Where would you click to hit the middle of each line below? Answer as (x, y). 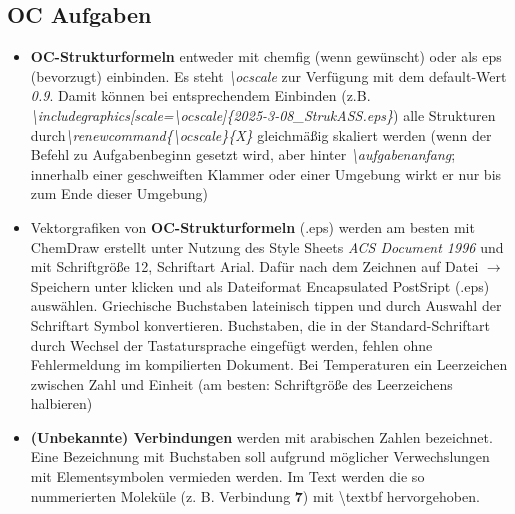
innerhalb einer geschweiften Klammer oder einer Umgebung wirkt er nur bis (266, 173)
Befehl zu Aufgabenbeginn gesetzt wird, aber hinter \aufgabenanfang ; (243, 154)
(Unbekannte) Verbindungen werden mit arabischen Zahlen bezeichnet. (261, 436)
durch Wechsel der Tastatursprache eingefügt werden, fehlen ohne (231, 344)
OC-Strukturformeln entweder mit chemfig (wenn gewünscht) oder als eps (266, 56)
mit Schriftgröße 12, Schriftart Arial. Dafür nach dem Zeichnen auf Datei (254, 266)
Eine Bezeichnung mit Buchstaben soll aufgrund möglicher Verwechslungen (260, 456)
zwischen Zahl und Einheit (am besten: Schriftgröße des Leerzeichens (241, 383)
